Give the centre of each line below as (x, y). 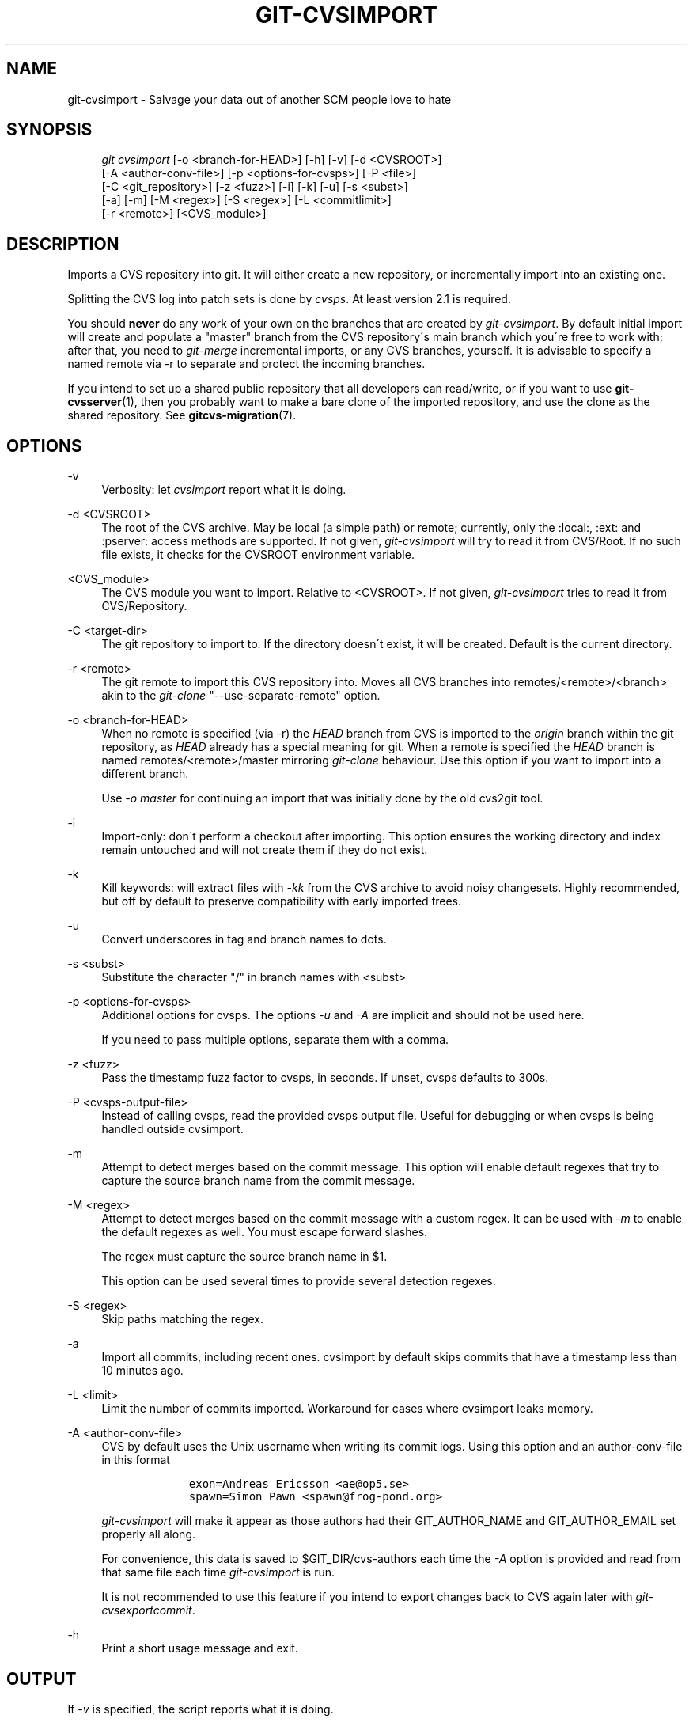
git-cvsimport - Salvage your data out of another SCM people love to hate (259, 99)
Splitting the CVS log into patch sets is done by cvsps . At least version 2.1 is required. (289, 299)
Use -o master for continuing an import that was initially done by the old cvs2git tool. (322, 798)
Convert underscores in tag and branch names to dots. (244, 939)
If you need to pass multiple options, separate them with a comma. (275, 1040)
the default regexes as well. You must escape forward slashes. (265, 1232)
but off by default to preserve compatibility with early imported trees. (281, 901)
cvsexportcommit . (148, 1610)
